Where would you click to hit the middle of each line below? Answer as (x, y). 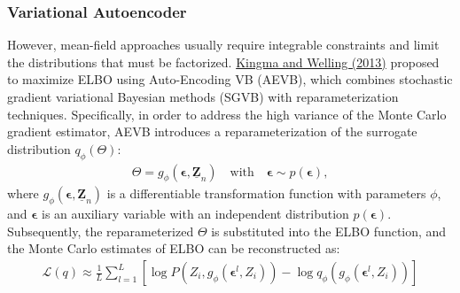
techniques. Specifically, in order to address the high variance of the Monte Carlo (227, 114)
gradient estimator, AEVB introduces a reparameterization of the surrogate (212, 131)
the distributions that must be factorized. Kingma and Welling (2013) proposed (223, 62)
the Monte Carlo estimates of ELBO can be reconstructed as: (174, 248)
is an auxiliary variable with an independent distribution (195, 214)
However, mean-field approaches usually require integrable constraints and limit (223, 45)
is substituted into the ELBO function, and (329, 231)
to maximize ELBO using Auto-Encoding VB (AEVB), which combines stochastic (230, 79)
